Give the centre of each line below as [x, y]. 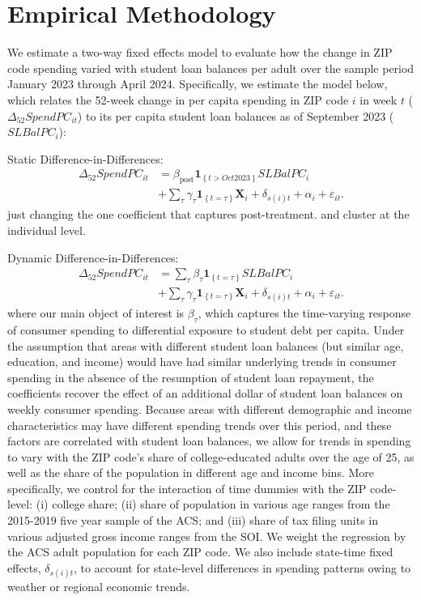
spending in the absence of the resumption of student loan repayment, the [191, 377]
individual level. [47, 230]
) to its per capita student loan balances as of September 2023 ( [236, 115]
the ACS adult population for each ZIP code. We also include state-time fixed [200, 552]
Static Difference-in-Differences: [85, 158]
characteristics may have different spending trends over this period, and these [200, 425]
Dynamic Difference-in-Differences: [93, 257]
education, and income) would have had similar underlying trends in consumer [202, 362]
